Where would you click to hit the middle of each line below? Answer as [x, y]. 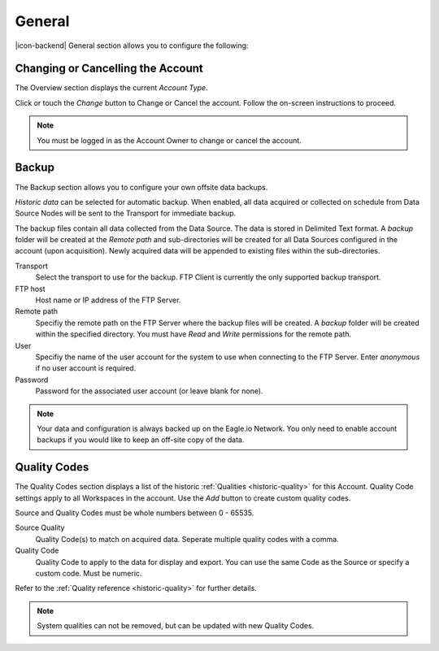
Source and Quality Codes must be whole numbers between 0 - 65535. [135, 513]
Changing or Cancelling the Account [109, 69]
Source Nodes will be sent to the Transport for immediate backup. [126, 213]
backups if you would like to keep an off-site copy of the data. [141, 440]
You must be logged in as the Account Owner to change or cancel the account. [170, 140]
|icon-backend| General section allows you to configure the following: [132, 46]
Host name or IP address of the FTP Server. [108, 300]
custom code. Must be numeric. [89, 573]
